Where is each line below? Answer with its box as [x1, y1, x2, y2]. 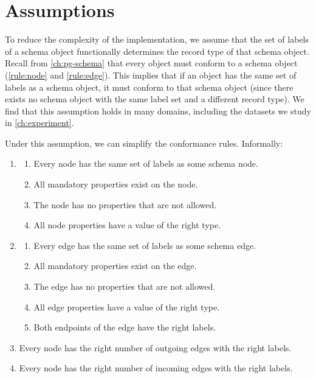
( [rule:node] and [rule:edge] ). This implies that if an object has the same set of [5, 68, 297, 81]
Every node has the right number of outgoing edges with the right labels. [19, 341, 292, 354]
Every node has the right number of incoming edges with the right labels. [19, 362, 293, 374]
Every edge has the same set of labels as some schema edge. [33, 239, 256, 251]
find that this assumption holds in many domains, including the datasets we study [5, 104, 311, 117]
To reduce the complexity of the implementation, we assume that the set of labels [5, 33, 309, 46]
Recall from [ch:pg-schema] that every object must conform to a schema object [5, 57, 298, 69]
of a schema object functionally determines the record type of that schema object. [5, 44, 309, 57]
